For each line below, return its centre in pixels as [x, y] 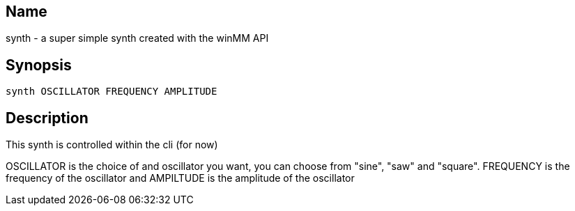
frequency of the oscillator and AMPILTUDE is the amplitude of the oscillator [180, 178]
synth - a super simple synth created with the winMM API [137, 38]
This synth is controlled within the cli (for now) [112, 145]
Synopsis [39, 65]
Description [47, 118]
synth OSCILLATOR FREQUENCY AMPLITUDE [112, 92]
